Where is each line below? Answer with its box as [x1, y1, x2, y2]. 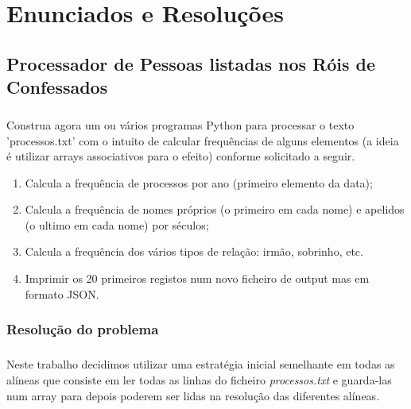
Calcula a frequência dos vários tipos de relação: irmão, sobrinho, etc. [25, 243, 363, 260]
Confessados [6, 75, 108, 99]
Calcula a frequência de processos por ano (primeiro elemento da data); [25, 174, 373, 191]
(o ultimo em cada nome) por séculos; [25, 216, 209, 233]
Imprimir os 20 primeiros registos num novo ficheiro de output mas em [25, 270, 370, 287]
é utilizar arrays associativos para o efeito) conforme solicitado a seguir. [6, 148, 355, 164]
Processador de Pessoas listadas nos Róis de [6, 51, 376, 75]
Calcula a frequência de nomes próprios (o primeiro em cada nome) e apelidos [25, 201, 405, 218]
